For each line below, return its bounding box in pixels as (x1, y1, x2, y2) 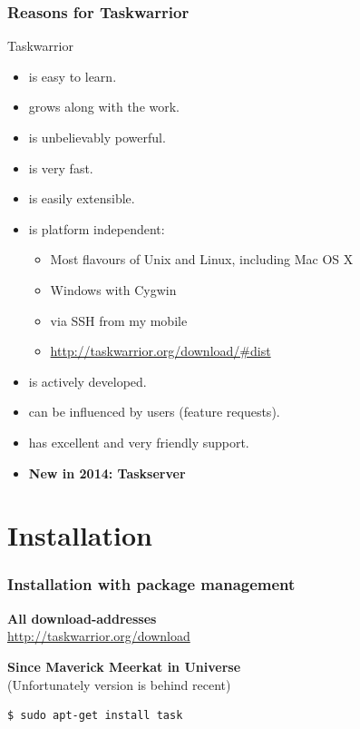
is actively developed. (28, 371, 147, 390)
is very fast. (28, 158, 93, 177)
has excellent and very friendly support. (28, 432, 249, 451)
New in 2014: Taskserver (28, 463, 186, 482)
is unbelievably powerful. (28, 128, 166, 146)
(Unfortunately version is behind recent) (7, 675, 231, 694)
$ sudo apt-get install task (7, 709, 183, 723)
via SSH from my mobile (50, 310, 188, 330)
